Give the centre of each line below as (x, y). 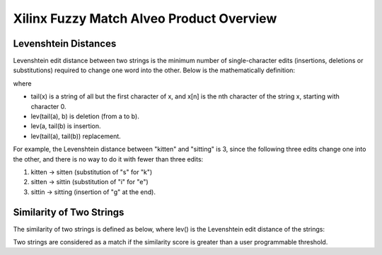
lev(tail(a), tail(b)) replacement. (76, 136)
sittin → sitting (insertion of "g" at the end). (93, 192)
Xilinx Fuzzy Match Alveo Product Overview (145, 18)
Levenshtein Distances (65, 44)
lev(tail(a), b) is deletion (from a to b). (85, 116)
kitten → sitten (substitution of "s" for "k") (92, 172)
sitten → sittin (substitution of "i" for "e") (89, 182)
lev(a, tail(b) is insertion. (66, 126)
